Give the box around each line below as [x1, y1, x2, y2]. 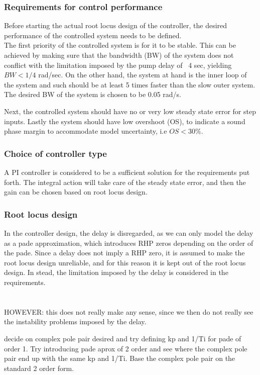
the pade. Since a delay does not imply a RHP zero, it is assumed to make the [4, 247, 245, 258]
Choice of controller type [4, 147, 107, 159]
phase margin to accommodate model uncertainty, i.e [4, 126, 167, 136]
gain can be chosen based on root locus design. [4, 186, 148, 197]
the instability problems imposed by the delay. [4, 316, 147, 327]
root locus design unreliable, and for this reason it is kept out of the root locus [4, 257, 246, 267]
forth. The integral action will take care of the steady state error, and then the [4, 176, 246, 187]
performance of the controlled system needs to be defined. [4, 30, 182, 40]
